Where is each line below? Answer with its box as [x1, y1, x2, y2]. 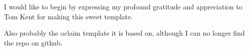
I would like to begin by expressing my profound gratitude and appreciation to [4, 1, 243, 11]
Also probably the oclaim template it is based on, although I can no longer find [4, 28, 245, 38]
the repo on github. [4, 37, 63, 48]
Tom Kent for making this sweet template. [4, 11, 133, 21]
